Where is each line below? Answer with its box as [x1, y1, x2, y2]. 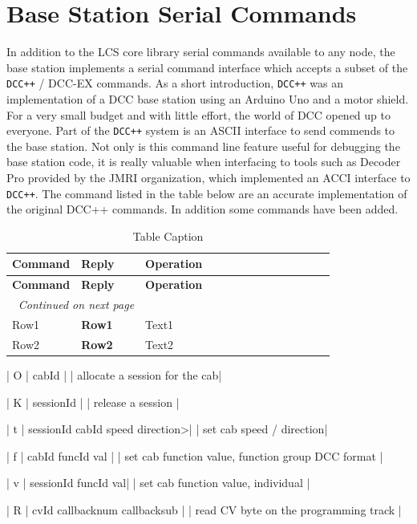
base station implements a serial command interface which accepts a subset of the [6, 59, 408, 75]
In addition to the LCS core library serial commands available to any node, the [6, 43, 395, 60]
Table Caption [132, 227, 204, 244]
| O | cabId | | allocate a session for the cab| [6, 366, 222, 383]
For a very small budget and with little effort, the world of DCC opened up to [6, 106, 391, 123]
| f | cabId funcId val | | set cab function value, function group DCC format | [6, 447, 383, 464]
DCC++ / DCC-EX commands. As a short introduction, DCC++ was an [6, 75, 344, 91]
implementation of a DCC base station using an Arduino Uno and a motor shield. [6, 90, 409, 107]
